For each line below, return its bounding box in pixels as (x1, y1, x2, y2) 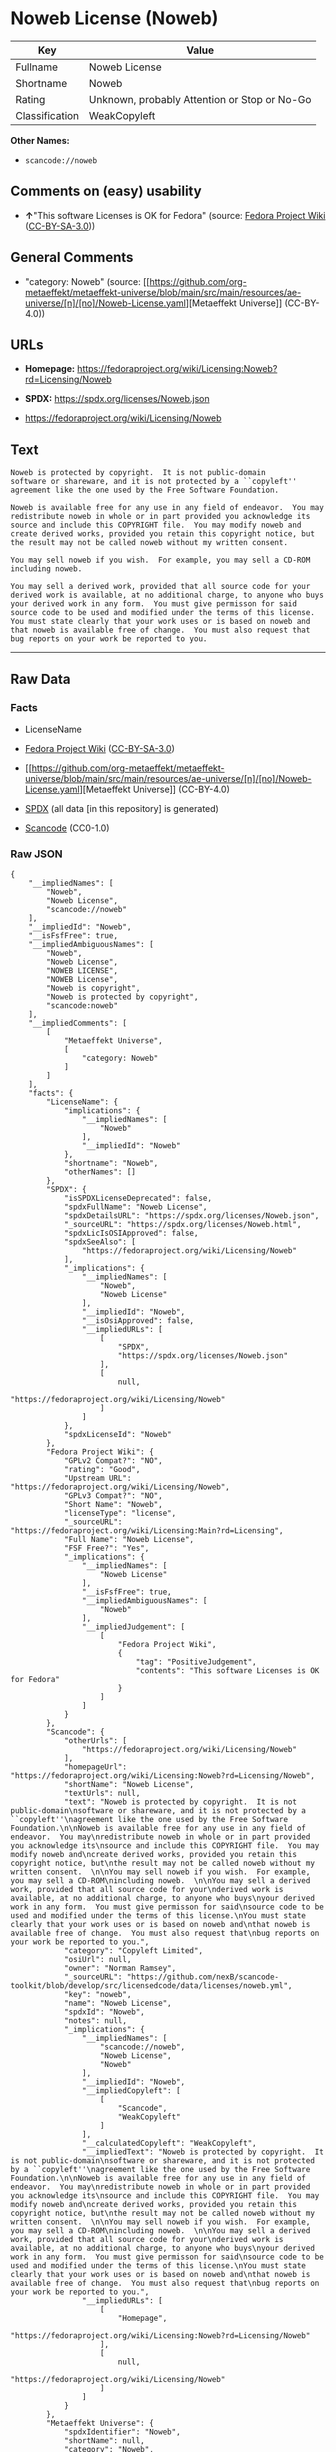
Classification (15, 108, 80, 122)
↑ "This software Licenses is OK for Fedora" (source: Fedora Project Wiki (24, 209, 326, 221)
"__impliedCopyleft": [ (81, 2086, 182, 2096)
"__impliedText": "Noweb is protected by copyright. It (81, 2147, 325, 2157)
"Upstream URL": (63, 1473, 132, 1484)
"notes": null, (63, 2016, 128, 2026)
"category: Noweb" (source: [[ (24, 275, 150, 287)
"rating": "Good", (63, 1465, 141, 1475)
